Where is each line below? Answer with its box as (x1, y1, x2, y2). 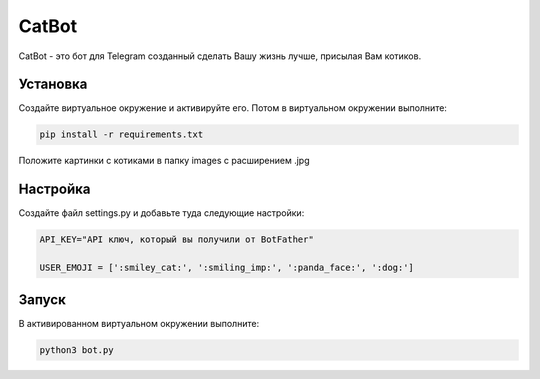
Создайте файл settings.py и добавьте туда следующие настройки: (18, 207, 305, 219)
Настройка (18, 181, 91, 198)
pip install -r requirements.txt (39, 129, 204, 140)
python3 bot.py (39, 344, 114, 355)
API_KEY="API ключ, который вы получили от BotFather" (39, 234, 314, 245)
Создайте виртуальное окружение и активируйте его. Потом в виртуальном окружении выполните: (18, 102, 447, 114)
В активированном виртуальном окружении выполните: (18, 317, 260, 329)
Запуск (18, 291, 67, 308)
